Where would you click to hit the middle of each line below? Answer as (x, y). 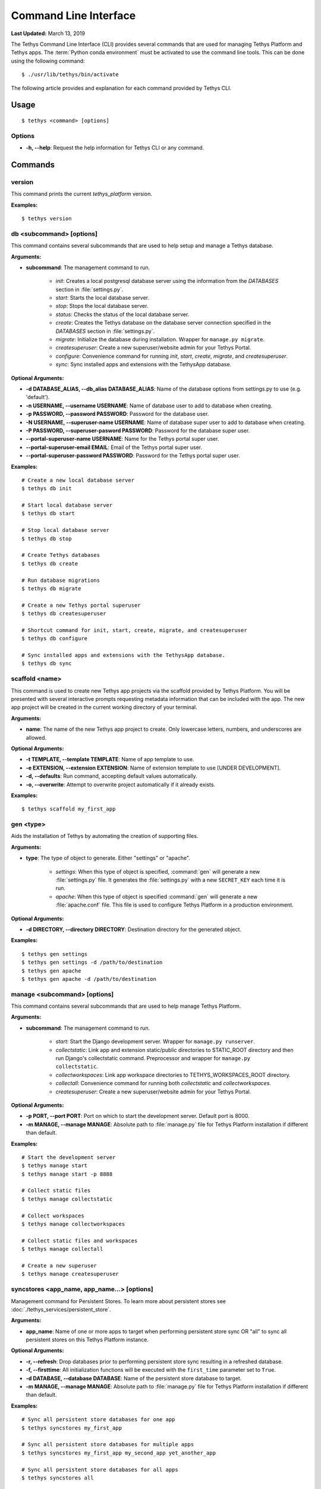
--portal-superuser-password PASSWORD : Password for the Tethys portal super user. (133, 456)
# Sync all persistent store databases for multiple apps (108, 1445)
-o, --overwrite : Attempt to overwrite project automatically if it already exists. (121, 784)
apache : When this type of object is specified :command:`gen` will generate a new (157, 896)
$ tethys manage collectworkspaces (73, 1224)
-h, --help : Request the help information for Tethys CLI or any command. (115, 148)
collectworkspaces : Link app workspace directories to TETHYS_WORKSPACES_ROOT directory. (173, 1074)
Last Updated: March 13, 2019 (48, 33)
